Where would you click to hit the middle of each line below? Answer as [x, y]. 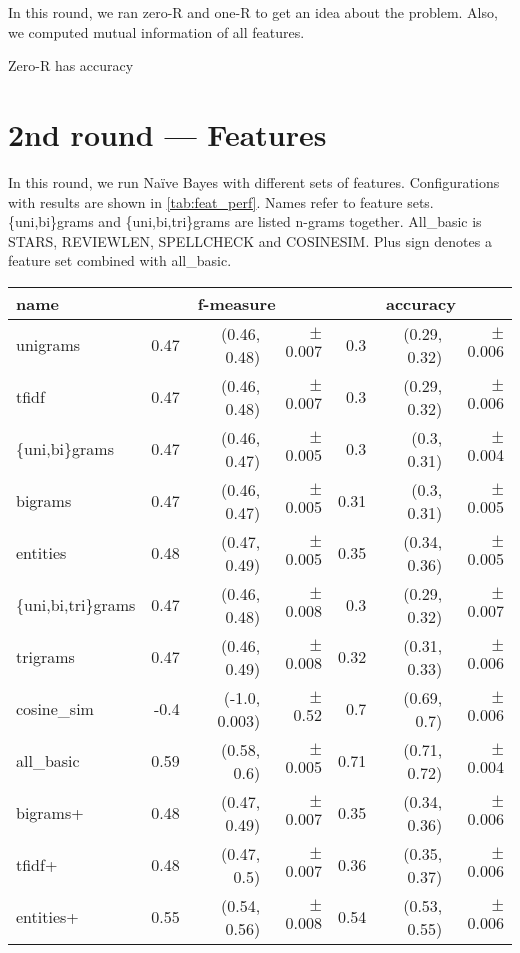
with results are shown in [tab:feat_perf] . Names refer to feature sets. [221, 201]
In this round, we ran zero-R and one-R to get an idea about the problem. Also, [253, 12]
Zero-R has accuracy [71, 65]
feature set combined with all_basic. [120, 260]
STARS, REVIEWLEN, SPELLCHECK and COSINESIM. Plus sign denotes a [250, 240]
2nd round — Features [167, 133]
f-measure [236, 303]
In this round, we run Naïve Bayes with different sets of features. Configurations [254, 181]
